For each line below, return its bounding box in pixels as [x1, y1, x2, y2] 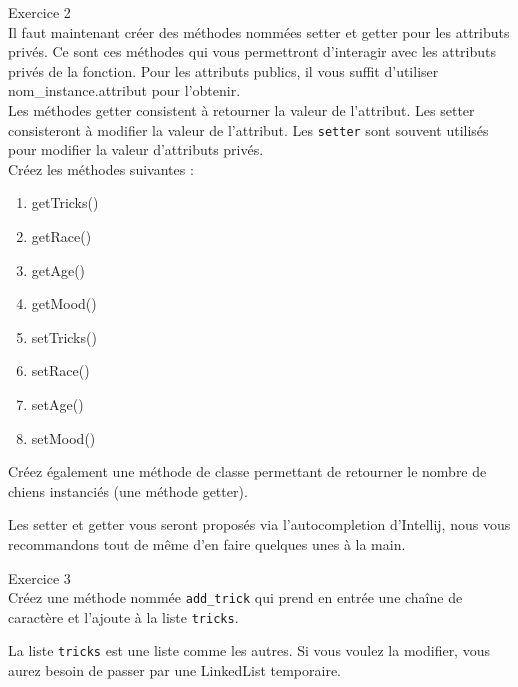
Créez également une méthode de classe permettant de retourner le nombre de [8, 461, 487, 482]
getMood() [31, 293, 97, 314]
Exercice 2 [8, 2, 71, 22]
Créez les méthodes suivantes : [8, 158, 194, 179]
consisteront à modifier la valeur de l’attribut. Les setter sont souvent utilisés [8, 119, 489, 140]
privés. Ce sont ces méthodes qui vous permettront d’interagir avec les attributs [8, 41, 497, 62]
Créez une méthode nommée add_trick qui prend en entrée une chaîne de [8, 587, 463, 608]
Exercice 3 [8, 567, 71, 588]
